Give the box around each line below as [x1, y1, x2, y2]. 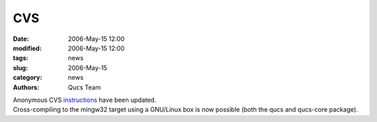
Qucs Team [68, 83, 101, 91]
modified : [13, 44, 42, 52]
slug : [13, 63, 28, 72]
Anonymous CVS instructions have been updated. [13, 96, 156, 104]
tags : [13, 54, 29, 62]
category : [13, 73, 43, 82]
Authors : [13, 83, 40, 91]
